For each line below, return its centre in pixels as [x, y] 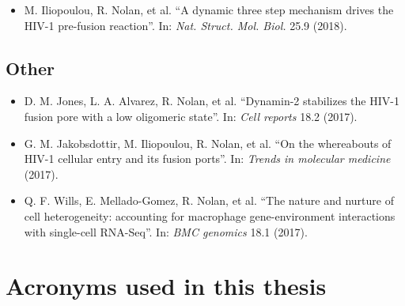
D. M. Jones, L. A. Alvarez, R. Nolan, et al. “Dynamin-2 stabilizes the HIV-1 [212, 101]
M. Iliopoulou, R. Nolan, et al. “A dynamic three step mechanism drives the [209, 9]
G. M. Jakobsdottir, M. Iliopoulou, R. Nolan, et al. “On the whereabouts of [208, 143]
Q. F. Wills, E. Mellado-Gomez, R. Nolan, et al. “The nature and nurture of [209, 200]
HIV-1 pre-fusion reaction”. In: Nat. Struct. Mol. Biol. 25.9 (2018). [185, 25]
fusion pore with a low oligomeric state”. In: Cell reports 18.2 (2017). [191, 116]
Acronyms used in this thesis [166, 286]
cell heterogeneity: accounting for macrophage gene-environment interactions [210, 215]
